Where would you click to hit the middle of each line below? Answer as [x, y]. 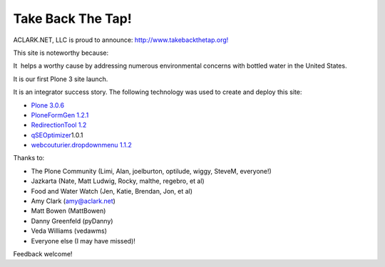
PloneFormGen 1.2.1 [60, 115]
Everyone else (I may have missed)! [83, 241]
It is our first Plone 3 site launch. [61, 79]
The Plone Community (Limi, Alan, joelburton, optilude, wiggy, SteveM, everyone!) [152, 171]
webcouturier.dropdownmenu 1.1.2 [81, 145]
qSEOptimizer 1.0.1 [57, 135]
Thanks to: [29, 158]
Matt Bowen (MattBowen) [68, 211]
